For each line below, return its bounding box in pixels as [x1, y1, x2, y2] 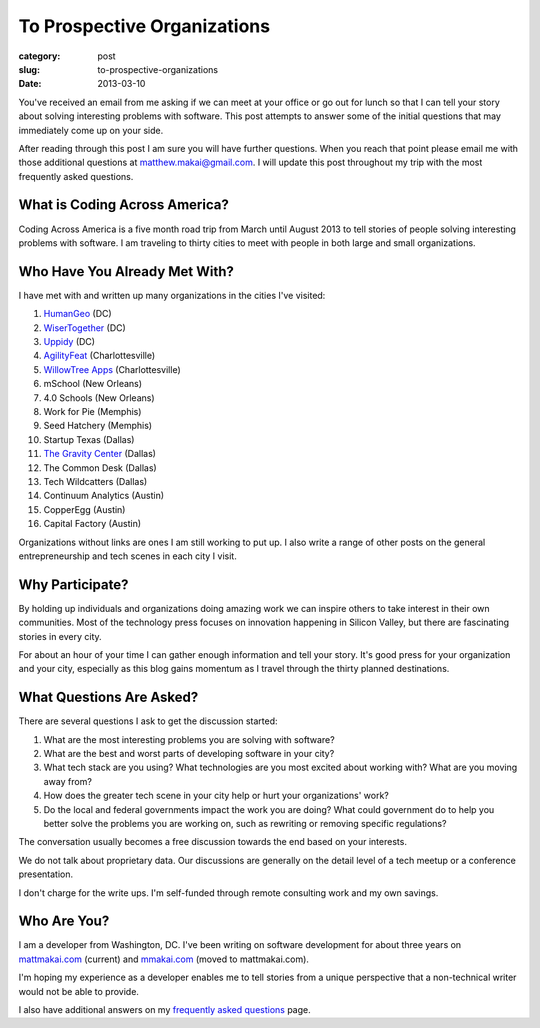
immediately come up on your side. [18, 124, 164, 136]
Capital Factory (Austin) [43, 518, 142, 530]
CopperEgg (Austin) [43, 503, 126, 515]
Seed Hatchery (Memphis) [43, 420, 153, 432]
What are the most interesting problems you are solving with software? [43, 733, 335, 745]
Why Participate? [18, 576, 129, 593]
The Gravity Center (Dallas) [43, 448, 157, 460]
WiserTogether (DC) [43, 321, 127, 334]
